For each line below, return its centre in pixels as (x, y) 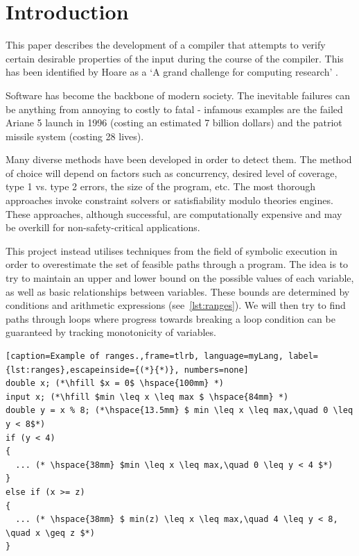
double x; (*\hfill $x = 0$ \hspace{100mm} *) (115, 384)
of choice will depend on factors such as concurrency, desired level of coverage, (172, 172)
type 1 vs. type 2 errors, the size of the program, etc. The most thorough (160, 186)
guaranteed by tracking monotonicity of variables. (111, 332)
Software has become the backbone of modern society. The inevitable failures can (178, 95)
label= (304, 356)
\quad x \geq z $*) (50, 533)
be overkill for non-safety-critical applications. (103, 227)
